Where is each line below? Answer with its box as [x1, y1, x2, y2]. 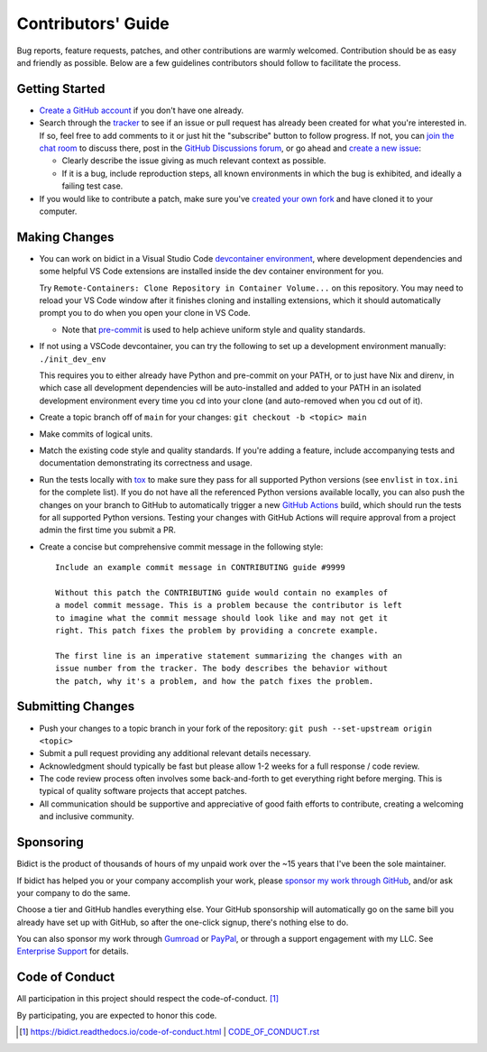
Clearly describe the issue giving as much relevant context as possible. [61, 155, 326, 166]
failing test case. [61, 180, 124, 191]
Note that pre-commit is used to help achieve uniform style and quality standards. [61, 324, 365, 335]
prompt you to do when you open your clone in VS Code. [39, 308, 252, 318]
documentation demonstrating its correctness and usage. [39, 457, 253, 468]
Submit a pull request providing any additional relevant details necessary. [39, 748, 311, 759]
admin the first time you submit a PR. [39, 524, 176, 536]
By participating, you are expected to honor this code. [16, 1010, 217, 1020]
